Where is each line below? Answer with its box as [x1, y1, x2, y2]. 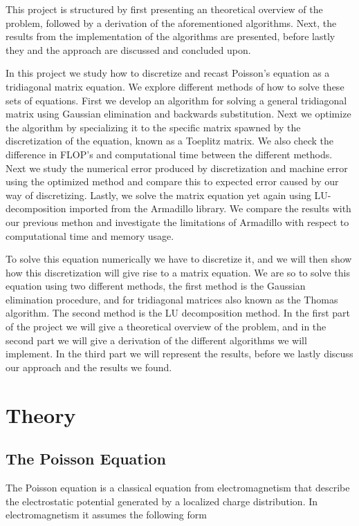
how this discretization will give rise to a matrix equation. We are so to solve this [6, 265, 350, 279]
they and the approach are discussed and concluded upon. [6, 42, 251, 57]
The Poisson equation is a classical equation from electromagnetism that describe [6, 480, 350, 495]
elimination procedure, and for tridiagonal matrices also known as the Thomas [6, 292, 338, 306]
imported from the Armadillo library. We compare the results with [69, 201, 351, 216]
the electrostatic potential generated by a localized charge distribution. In [6, 494, 318, 508]
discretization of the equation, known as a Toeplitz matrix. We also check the [6, 133, 333, 148]
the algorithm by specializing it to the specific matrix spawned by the [6, 120, 301, 134]
